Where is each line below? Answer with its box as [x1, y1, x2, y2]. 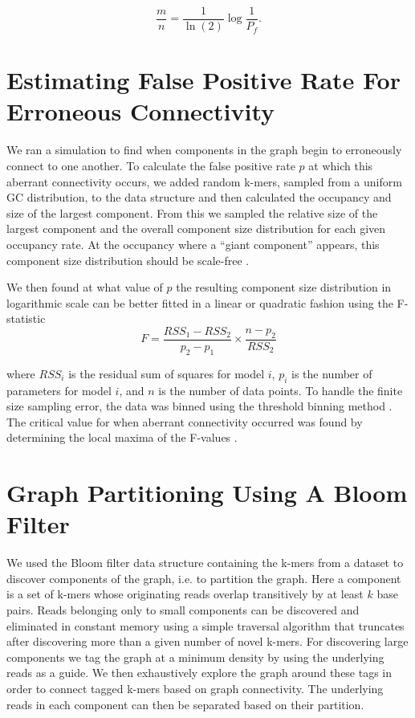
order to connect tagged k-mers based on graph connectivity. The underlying [6, 680, 384, 696]
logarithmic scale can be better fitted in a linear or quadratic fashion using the [6, 294, 393, 311]
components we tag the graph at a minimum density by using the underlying [6, 648, 384, 665]
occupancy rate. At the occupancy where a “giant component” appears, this [6, 235, 380, 252]
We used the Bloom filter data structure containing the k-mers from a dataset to [6, 554, 404, 571]
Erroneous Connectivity [6, 95, 275, 128]
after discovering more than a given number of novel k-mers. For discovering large [6, 633, 409, 650]
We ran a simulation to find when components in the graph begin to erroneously [6, 141, 402, 158]
